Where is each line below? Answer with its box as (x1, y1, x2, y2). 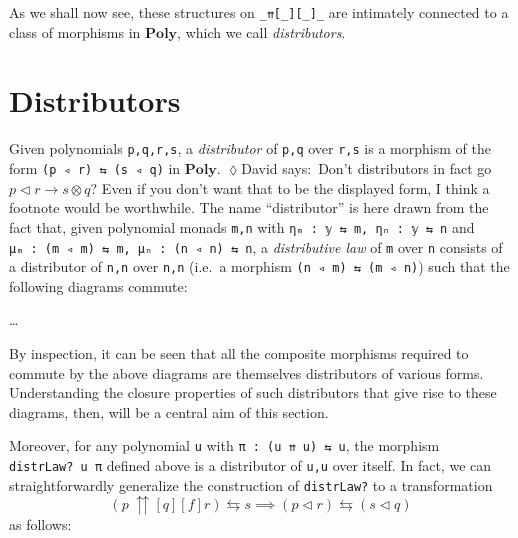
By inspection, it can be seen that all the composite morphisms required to (9, 343, 469, 364)
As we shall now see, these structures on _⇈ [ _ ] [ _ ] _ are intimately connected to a (9, 2, 509, 22)
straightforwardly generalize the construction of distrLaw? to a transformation (9, 474, 493, 495)
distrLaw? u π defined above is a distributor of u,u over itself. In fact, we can (9, 455, 492, 476)
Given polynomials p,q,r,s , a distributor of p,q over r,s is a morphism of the (9, 138, 491, 159)
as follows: (9, 514, 72, 535)
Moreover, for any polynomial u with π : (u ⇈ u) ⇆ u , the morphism (9, 435, 440, 456)
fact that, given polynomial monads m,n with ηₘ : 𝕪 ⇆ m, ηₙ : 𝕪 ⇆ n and (9, 216, 475, 237)
